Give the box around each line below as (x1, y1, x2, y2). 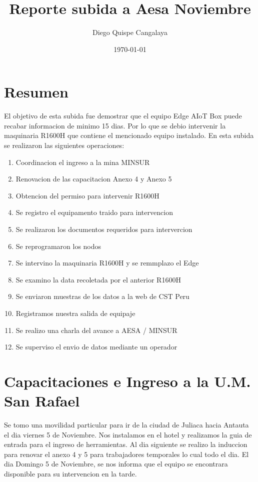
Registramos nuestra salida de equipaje (15, 307, 135, 318)
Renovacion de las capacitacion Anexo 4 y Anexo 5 (15, 173, 172, 184)
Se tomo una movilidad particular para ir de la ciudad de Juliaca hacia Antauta (4, 419, 249, 430)
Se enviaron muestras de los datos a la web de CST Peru (15, 291, 189, 301)
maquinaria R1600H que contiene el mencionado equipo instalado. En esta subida (4, 130, 254, 140)
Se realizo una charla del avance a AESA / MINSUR (15, 324, 177, 335)
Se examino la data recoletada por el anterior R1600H (15, 274, 181, 284)
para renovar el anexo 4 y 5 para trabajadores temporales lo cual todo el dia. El (4, 448, 249, 459)
